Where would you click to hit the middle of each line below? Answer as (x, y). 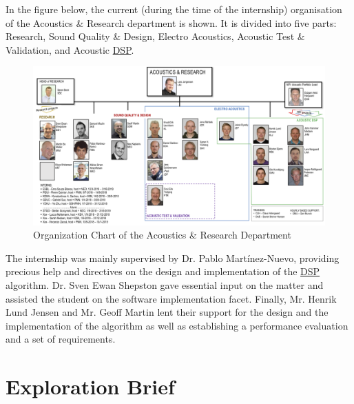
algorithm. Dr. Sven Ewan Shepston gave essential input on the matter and (165, 284)
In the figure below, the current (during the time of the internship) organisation (174, 9)
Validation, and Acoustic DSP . (70, 49)
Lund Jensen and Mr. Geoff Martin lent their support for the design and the (167, 312)
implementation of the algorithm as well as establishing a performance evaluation (177, 325)
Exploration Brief (90, 386)
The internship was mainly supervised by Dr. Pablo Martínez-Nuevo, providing (173, 257)
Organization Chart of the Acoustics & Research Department (162, 235)
